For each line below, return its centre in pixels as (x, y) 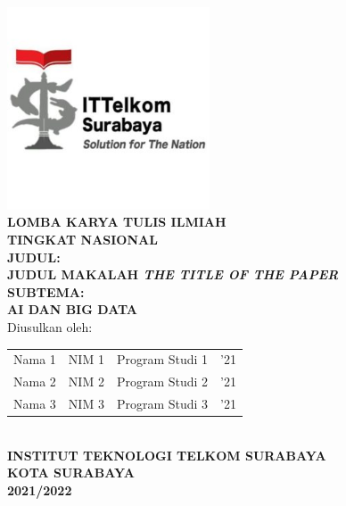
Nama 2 (35, 382)
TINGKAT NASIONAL (82, 239)
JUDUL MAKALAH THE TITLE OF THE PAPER (173, 274)
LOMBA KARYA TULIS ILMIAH (117, 222)
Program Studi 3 (162, 403)
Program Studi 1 (162, 359)
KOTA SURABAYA (71, 473)
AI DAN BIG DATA (72, 309)
